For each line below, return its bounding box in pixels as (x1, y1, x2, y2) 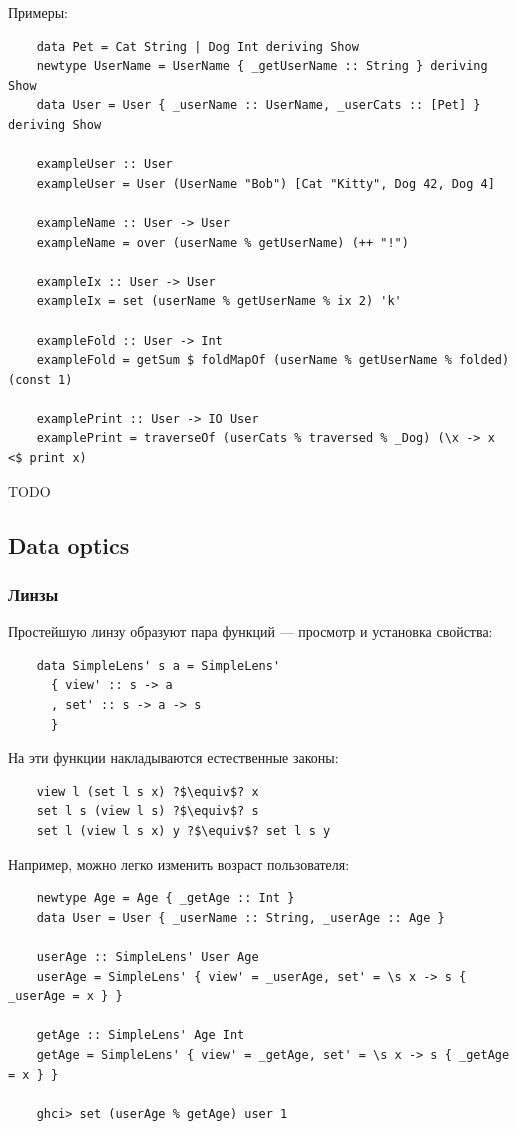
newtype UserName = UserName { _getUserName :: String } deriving (36, 59, 488, 74)
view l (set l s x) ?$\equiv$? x (36, 784, 259, 799)
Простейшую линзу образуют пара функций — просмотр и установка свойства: (8, 621, 493, 642)
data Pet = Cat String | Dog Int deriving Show (36, 39, 359, 54)
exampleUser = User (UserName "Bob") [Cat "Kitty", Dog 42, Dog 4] (36, 176, 495, 191)
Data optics (8, 529, 130, 560)
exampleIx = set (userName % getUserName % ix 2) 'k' (36, 294, 402, 309)
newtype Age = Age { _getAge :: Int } (36, 891, 295, 906)
